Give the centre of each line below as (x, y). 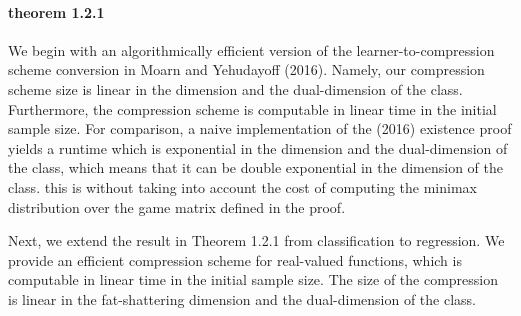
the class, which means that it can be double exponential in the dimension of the (255, 167)
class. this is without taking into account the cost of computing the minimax (242, 186)
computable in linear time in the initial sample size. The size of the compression (253, 279)
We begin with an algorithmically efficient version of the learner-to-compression (251, 49)
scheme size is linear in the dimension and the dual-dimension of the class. (235, 88)
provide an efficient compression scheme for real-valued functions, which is (235, 259)
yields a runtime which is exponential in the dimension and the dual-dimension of (258, 147)
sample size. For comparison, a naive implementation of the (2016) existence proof (260, 128)
